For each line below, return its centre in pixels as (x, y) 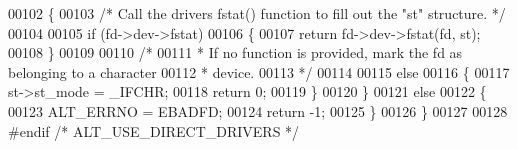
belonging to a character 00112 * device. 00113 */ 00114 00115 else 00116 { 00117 (259, 71)
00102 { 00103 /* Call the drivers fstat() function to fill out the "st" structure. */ (257, 13)
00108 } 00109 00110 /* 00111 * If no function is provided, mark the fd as (235, 52)
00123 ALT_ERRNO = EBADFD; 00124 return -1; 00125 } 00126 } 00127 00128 (258, 110)
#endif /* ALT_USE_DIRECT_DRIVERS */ (154, 130)
